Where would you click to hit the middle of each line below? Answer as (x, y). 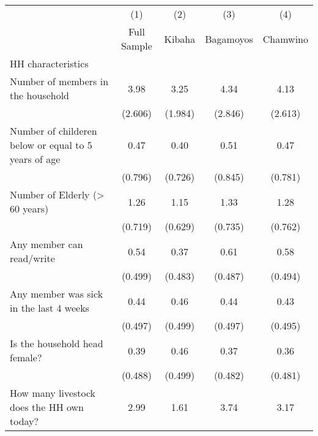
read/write (32, 258)
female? (26, 357)
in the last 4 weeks (50, 308)
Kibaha (180, 39)
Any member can (46, 244)
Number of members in (59, 81)
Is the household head (57, 343)
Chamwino (285, 39)
